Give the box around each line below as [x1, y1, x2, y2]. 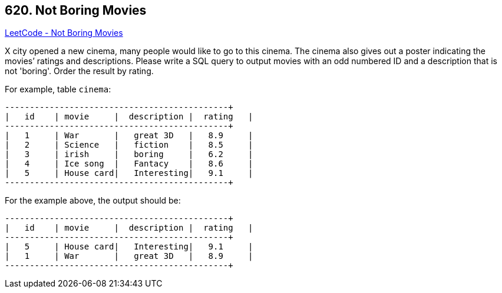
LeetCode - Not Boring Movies [5, 28, 123, 38]
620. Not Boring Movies [5, 3, 147, 18]
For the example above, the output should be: [5, 195, 181, 206]
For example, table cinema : [5, 84, 111, 95]
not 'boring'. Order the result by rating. [5, 66, 154, 76]
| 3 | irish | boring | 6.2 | [5, 149, 253, 159]
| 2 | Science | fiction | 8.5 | [5, 140, 253, 150]
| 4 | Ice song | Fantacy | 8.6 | [5, 159, 253, 169]
